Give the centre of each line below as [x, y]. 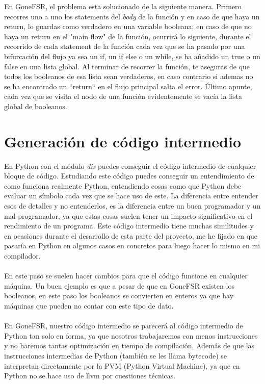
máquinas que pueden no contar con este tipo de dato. [89, 305]
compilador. [22, 255]
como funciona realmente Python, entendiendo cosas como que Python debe [123, 185]
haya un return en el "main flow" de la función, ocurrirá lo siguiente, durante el [128, 36]
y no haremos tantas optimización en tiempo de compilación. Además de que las [129, 345]
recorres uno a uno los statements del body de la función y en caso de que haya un [132, 16]
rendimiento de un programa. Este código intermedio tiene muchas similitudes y [129, 226]
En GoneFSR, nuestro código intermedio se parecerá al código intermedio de [124, 326]
